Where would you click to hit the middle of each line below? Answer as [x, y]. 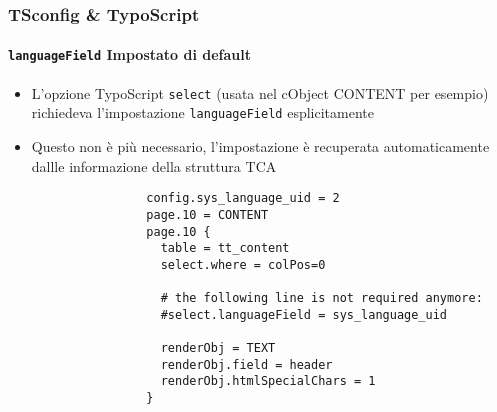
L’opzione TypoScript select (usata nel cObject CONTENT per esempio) [260, 92]
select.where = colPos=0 [243, 264]
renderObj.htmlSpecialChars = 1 [268, 381]
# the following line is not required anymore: [321, 298]
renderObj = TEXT [218, 348]
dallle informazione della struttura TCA [154, 165]
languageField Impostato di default [130, 54]
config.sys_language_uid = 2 [243, 198]
